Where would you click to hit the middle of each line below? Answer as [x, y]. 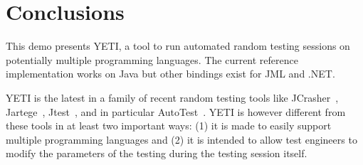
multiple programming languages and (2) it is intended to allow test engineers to [181, 139]
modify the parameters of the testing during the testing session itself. [157, 153]
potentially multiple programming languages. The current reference [152, 59]
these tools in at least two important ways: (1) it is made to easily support [169, 126]
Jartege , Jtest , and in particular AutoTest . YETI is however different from [176, 111]
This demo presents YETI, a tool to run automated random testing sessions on [178, 46]
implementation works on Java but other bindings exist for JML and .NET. [170, 74]
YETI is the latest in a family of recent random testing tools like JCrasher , [172, 97]
